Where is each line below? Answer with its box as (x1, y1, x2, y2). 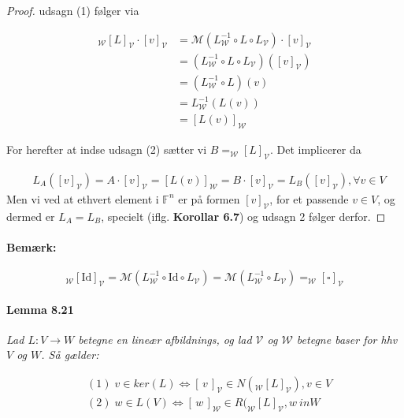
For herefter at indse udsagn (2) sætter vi (6, 141, 207, 158)
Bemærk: (6, 238, 57, 255)
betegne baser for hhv (296, 330, 398, 347)
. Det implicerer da (269, 141, 361, 158)
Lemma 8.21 (6, 300, 74, 317)
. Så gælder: (41, 346, 99, 363)
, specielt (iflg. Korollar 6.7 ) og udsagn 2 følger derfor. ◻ (101, 207, 386, 224)
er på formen (178, 190, 240, 207)
